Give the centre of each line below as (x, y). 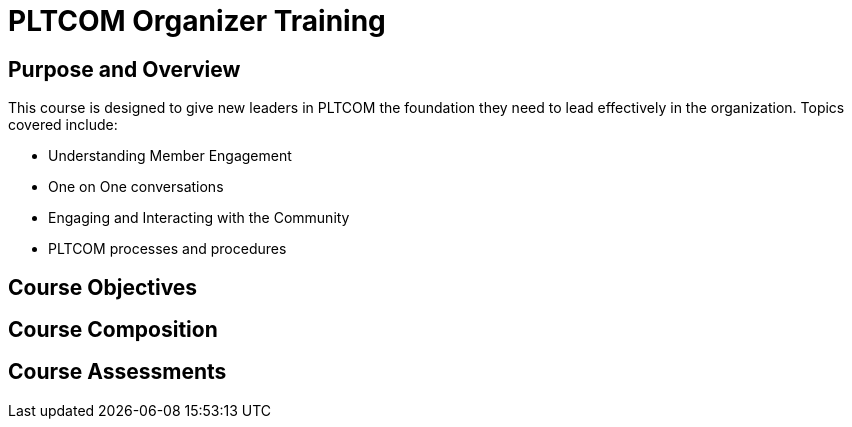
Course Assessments (117, 372)
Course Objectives (103, 287)
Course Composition (113, 330)
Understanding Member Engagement (170, 156)
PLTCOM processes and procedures (167, 249)
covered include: (63, 125)
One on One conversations (136, 187)
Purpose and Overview (124, 69)
